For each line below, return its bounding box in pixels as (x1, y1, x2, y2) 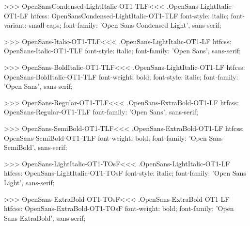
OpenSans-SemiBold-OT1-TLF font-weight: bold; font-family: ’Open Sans (4, 132, 223, 143)
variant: (4, 20, 27, 30)
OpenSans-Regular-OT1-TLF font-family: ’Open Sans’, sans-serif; (4, 107, 198, 117)
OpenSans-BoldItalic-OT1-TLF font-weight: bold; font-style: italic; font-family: (4, 71, 238, 81)
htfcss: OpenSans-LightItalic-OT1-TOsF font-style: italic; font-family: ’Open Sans (4, 168, 246, 178)
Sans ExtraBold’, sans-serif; (4, 212, 86, 223)
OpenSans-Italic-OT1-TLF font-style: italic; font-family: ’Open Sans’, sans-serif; (4, 46, 241, 56)
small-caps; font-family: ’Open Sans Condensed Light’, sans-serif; (29, 20, 221, 30)
